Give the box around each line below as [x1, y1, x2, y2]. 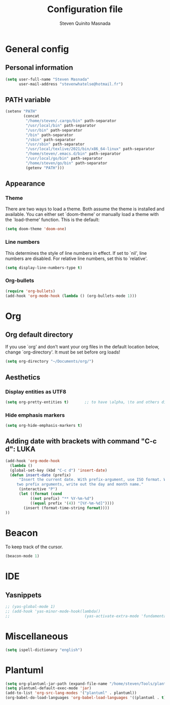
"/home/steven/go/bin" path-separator [25, 160, 108, 165]
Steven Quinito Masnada [59, 20, 111, 26]
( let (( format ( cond [18, 492, 62, 497]
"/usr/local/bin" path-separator [25, 123, 96, 128]
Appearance [5, 180, 46, 188]
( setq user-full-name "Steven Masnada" [5, 77, 90, 82]
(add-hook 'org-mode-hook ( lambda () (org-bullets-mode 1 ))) [5, 293, 137, 298]
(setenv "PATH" [5, 109, 37, 114]
